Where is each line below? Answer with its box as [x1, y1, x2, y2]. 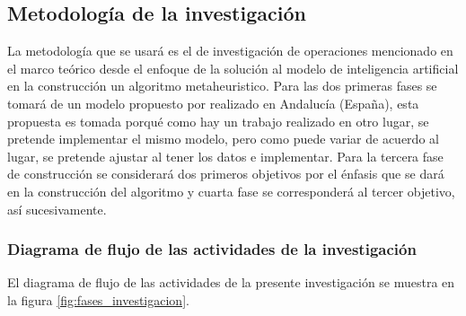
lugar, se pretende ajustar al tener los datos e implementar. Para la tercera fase [7, 146, 444, 165]
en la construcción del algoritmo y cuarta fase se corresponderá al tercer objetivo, [7, 181, 455, 200]
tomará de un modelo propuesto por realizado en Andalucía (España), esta [7, 93, 419, 112]
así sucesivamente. [7, 199, 107, 218]
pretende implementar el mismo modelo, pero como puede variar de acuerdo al [7, 129, 439, 148]
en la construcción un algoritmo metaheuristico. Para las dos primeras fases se [7, 76, 437, 95]
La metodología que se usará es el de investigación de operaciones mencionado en [7, 41, 453, 60]
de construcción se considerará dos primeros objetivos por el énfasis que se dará [7, 164, 444, 183]
